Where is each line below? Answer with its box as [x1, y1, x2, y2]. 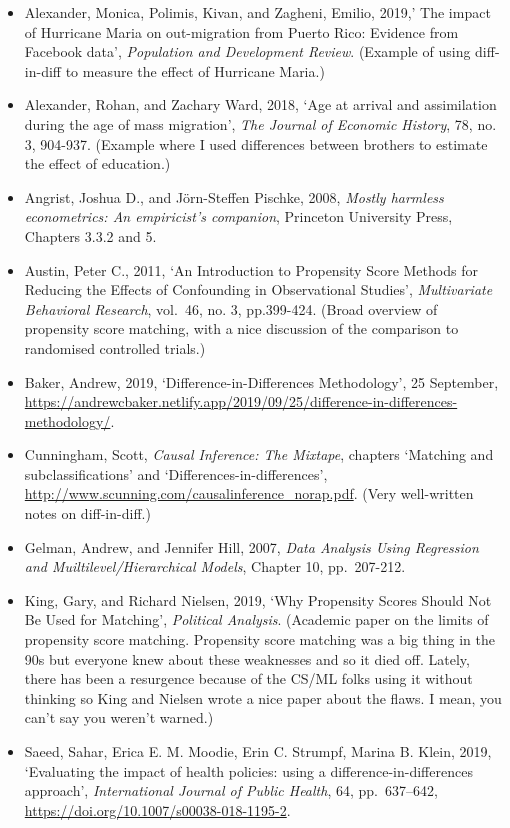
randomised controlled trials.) [24, 337, 206, 358]
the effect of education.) [24, 153, 171, 174]
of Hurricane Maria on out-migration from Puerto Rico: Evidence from [24, 21, 459, 42]
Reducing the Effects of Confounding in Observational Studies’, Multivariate [24, 279, 493, 300]
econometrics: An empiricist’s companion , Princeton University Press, [24, 206, 453, 227]
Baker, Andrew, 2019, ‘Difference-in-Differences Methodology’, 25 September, [24, 371, 499, 392]
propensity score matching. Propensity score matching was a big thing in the [24, 629, 495, 650]
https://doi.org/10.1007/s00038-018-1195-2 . [24, 799, 291, 820]
